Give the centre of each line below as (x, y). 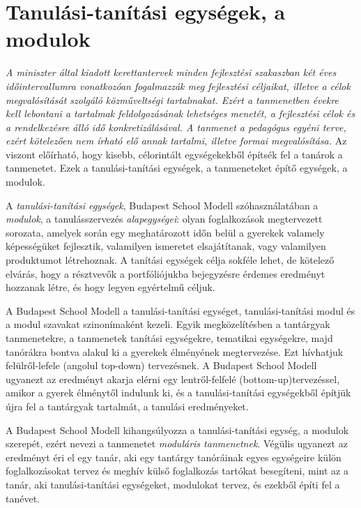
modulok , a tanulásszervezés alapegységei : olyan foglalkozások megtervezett (164, 219)
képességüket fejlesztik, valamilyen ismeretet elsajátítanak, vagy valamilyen (166, 246)
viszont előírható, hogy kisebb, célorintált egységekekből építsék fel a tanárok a (174, 154)
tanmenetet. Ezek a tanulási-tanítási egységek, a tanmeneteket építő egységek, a (177, 168)
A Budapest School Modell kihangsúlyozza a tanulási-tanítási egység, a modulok (177, 429)
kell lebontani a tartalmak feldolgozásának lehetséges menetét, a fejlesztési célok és (180, 113)
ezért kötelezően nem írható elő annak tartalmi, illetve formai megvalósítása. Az (176, 141)
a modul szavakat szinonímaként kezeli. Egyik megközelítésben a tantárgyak (168, 324)
